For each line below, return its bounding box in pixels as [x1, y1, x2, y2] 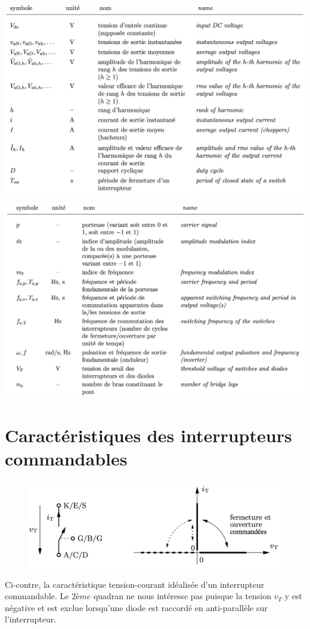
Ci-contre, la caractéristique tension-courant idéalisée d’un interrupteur [5, 578, 265, 590]
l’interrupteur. [5, 613, 57, 625]
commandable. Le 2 [5, 590, 76, 602]
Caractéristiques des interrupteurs [5, 423, 292, 448]
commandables [5, 446, 128, 471]
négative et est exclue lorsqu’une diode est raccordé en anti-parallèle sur [5, 601, 268, 613]
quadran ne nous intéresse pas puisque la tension [93, 590, 271, 602]
